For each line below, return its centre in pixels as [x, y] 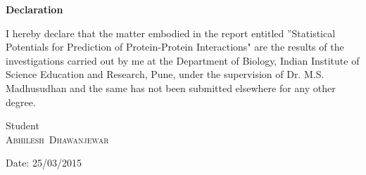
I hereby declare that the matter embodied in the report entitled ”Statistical [171, 33]
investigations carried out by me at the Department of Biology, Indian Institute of [183, 60]
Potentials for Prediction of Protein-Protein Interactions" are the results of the [175, 47]
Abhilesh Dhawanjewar [57, 139]
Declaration [34, 9]
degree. [21, 102]
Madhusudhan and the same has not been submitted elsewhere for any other [171, 87]
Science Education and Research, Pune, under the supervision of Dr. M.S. [165, 74]
